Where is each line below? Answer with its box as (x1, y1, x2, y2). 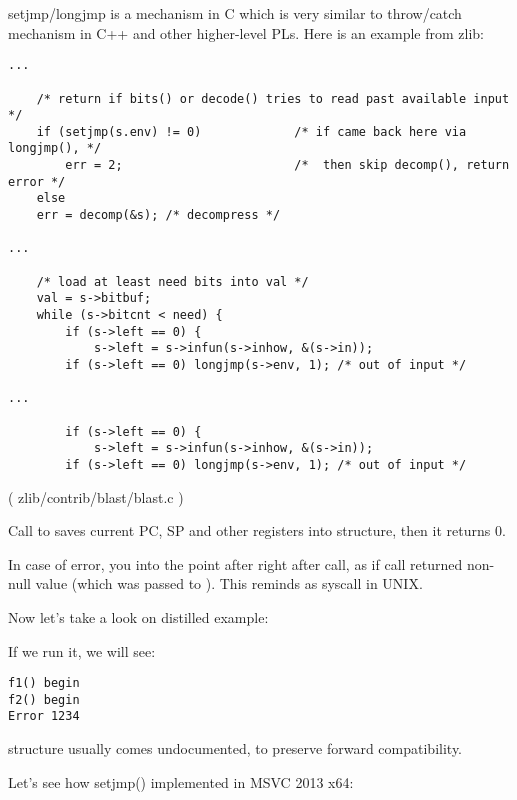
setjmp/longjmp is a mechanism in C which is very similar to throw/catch (8, 3, 462, 23)
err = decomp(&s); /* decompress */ (36, 208, 281, 223)
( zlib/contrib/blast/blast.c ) (8, 486, 184, 507)
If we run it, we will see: (8, 640, 156, 661)
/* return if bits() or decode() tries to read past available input (36, 91, 510, 106)
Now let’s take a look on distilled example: (8, 606, 269, 627)
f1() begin (8, 676, 80, 691)
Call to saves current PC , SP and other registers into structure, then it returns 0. (8, 520, 506, 541)
